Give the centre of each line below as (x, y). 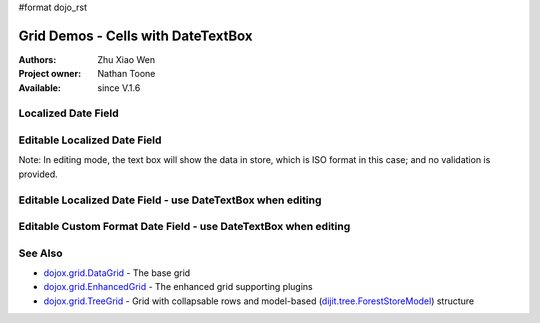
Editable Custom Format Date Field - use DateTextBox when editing (184, 227)
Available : (40, 87)
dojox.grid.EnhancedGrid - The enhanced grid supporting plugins (178, 287)
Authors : (37, 59)
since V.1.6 (119, 87)
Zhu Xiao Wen (126, 59)
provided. (38, 174)
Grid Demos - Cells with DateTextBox (135, 35)
